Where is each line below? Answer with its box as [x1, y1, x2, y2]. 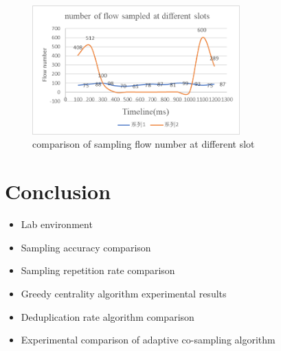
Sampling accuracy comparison [21, 240, 151, 254]
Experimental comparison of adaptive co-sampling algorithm [21, 332, 276, 347]
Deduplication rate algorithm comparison [21, 309, 194, 324]
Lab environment [21, 217, 93, 231]
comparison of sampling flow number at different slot [32, 137, 255, 151]
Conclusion [5, 177, 111, 205]
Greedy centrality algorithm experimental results [21, 286, 227, 300]
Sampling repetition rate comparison [21, 263, 175, 278]
